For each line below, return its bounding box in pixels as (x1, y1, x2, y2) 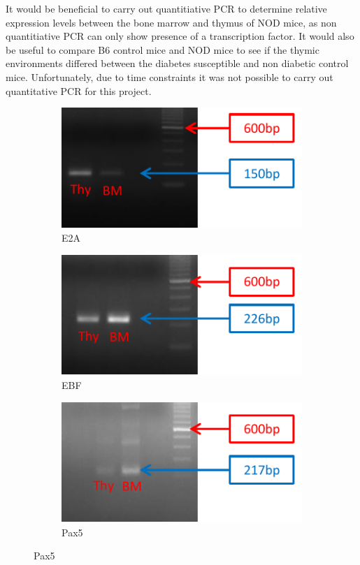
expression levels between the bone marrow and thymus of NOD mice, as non (6, 15, 337, 29)
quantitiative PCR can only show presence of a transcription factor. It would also (6, 29, 354, 43)
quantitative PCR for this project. (6, 83, 152, 98)
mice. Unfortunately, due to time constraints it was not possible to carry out (6, 69, 333, 84)
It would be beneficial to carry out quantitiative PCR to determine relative (6, 1, 327, 15)
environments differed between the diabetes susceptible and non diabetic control (6, 56, 349, 71)
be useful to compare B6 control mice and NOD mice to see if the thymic (6, 42, 319, 57)
